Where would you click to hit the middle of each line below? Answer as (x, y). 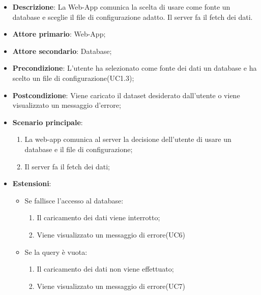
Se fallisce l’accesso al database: (74, 200)
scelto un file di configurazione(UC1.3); (73, 78)
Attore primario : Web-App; (59, 34)
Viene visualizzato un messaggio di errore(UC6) (111, 234)
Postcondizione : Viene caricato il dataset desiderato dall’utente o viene (126, 95)
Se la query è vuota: (56, 252)
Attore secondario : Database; (62, 51)
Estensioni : (32, 183)
